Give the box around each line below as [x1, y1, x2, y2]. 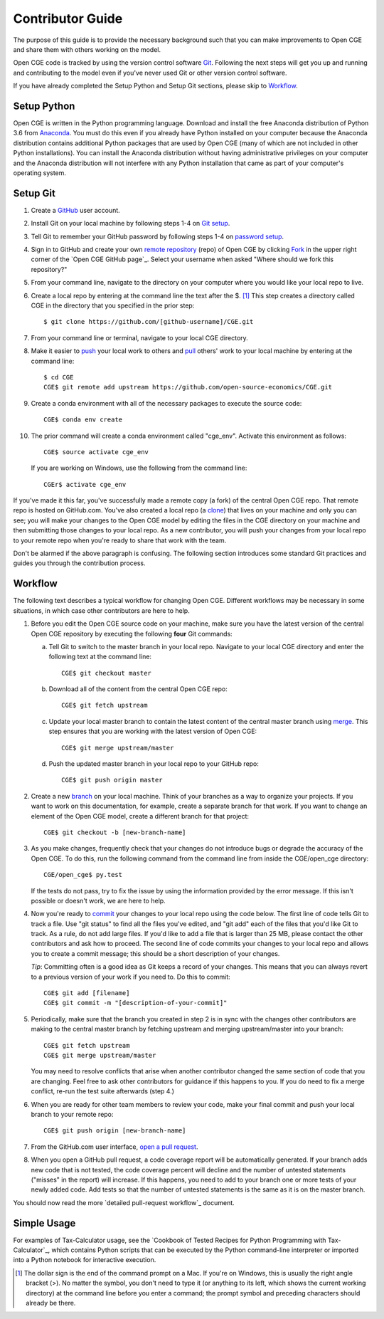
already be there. [26, 1298, 76, 1307]
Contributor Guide [13, 11, 123, 26]
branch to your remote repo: [31, 1110, 114, 1118]
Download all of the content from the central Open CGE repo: [48, 685, 228, 693]
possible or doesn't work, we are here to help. [31, 896, 166, 905]
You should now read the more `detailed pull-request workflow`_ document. [13, 1198, 235, 1207]
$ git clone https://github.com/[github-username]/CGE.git [43, 317, 254, 326]
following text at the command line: [48, 652, 152, 661]
